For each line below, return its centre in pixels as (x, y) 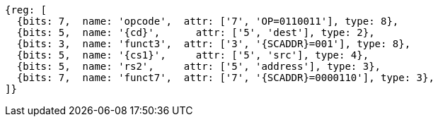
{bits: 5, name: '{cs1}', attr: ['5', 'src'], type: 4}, (193, 55)
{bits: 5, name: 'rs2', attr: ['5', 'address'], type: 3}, (199, 66)
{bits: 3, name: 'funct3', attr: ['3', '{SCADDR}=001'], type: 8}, (214, 44)
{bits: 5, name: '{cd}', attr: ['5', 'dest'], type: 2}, (196, 32)
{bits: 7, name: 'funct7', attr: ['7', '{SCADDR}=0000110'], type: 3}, (225, 78)
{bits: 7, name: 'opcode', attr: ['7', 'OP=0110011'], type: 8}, (208, 21)
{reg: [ (26, 10)
